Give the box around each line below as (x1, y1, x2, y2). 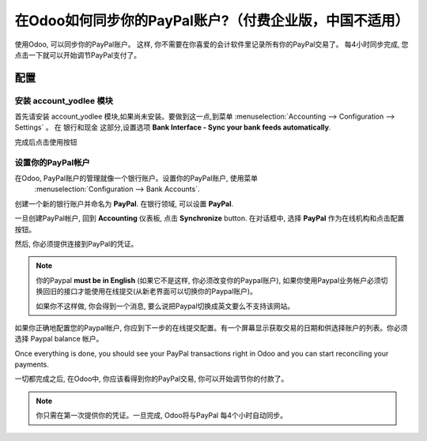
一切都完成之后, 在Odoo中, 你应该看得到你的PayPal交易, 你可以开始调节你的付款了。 (14, 374, 289, 383)
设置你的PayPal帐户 (14, 156, 90, 168)
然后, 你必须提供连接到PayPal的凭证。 (14, 239, 138, 248)
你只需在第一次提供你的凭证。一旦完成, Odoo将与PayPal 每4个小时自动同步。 (36, 411, 288, 420)
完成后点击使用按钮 (14, 137, 77, 146)
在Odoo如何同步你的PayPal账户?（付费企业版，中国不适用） (14, 12, 410, 29)
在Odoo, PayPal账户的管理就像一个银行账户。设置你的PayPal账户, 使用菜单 (14, 174, 259, 183)
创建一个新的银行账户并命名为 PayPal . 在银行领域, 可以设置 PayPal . (14, 198, 233, 209)
